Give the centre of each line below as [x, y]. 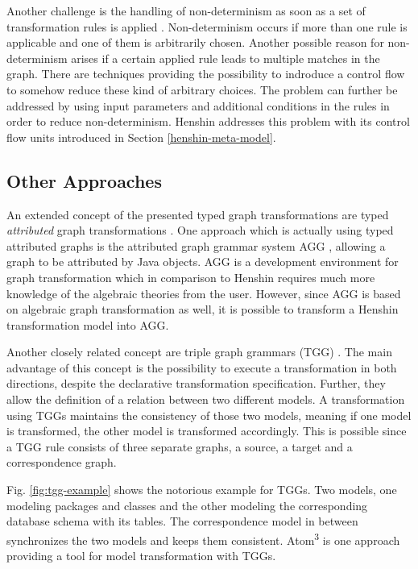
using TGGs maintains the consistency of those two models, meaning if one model [209, 415]
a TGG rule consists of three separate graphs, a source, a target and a [180, 446]
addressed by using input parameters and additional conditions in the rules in [198, 105]
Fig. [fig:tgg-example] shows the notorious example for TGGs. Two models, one [202, 490]
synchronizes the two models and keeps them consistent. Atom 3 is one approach [203, 538]
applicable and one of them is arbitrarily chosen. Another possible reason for [195, 42]
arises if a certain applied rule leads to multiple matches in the [226, 58]
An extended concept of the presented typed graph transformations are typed [198, 214]
